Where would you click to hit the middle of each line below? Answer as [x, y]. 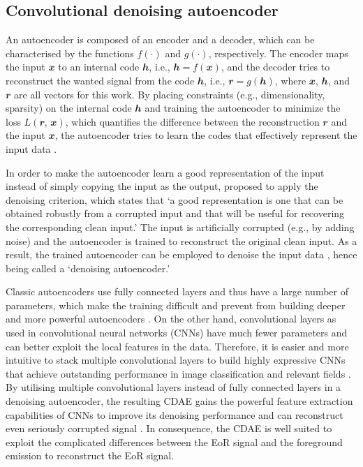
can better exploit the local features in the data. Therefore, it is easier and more [177, 346]
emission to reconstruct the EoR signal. [90, 455]
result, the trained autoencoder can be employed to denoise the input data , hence [181, 254]
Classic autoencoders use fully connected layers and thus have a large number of [177, 291]
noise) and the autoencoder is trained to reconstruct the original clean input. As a [181, 240]
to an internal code [99, 67]
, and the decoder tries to [275, 67]
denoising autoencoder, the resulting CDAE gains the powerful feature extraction [179, 401]
